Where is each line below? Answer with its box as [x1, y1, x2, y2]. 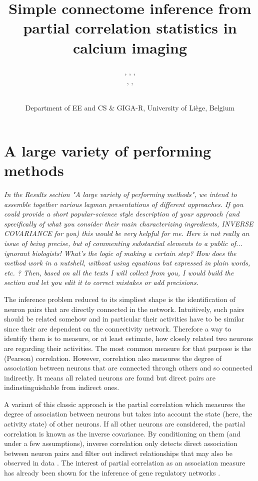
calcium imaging [72, 37, 187, 57]
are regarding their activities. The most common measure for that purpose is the [4, 342, 251, 353]
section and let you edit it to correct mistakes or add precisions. [4, 277, 198, 287]
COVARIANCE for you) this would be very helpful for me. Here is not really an [4, 228, 249, 238]
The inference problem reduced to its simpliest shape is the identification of [4, 293, 235, 304]
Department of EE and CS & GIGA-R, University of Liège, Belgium [25, 102, 235, 113]
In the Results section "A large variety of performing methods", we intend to [4, 189, 237, 199]
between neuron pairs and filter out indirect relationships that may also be [4, 447, 233, 458]
